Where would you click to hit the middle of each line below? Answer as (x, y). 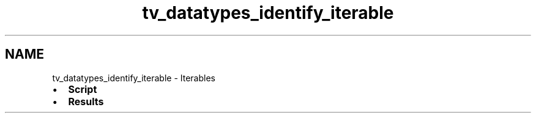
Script (83, 89)
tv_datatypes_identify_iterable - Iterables (134, 78)
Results (86, 101)
